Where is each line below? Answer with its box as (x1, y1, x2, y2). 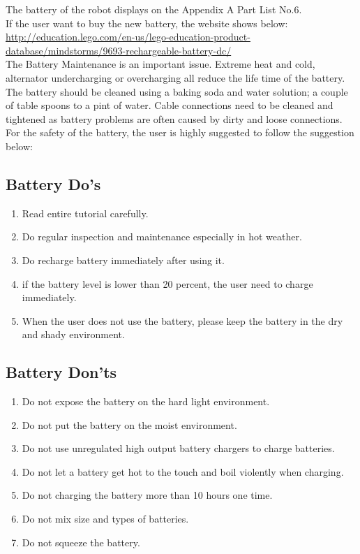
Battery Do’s (6, 173, 101, 194)
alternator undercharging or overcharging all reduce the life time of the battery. (6, 70, 345, 85)
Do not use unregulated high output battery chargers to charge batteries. (22, 441, 335, 455)
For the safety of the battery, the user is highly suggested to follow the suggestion (6, 125, 354, 140)
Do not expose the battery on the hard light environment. (22, 394, 270, 409)
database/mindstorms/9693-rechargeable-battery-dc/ (6, 43, 232, 57)
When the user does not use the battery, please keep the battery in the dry (22, 313, 343, 328)
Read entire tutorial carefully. (22, 205, 149, 220)
